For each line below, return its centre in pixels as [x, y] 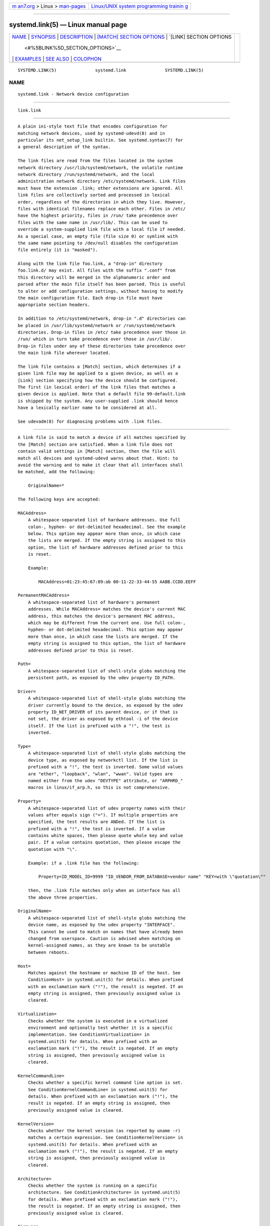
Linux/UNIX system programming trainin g [140, 6]
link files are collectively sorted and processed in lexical [94, 195]
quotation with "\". [52, 849]
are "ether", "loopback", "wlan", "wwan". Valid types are [100, 774]
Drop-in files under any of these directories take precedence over [102, 346]
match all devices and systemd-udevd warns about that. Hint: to [98, 458]
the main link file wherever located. [64, 353]
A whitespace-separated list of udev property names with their [107, 808]
